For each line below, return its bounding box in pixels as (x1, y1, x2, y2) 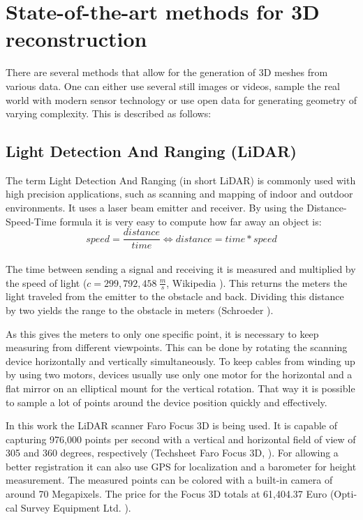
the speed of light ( (6, 275, 87, 290)
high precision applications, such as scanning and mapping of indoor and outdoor (6, 186, 353, 201)
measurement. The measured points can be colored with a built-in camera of (6, 473, 333, 487)
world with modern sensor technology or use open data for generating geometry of (6, 92, 357, 107)
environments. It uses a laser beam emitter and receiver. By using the (6, 200, 304, 215)
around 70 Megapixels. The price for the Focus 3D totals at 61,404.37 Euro (6, 486, 327, 501)
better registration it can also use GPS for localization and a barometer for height (6, 459, 357, 473)
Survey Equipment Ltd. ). (20, 500, 131, 514)
